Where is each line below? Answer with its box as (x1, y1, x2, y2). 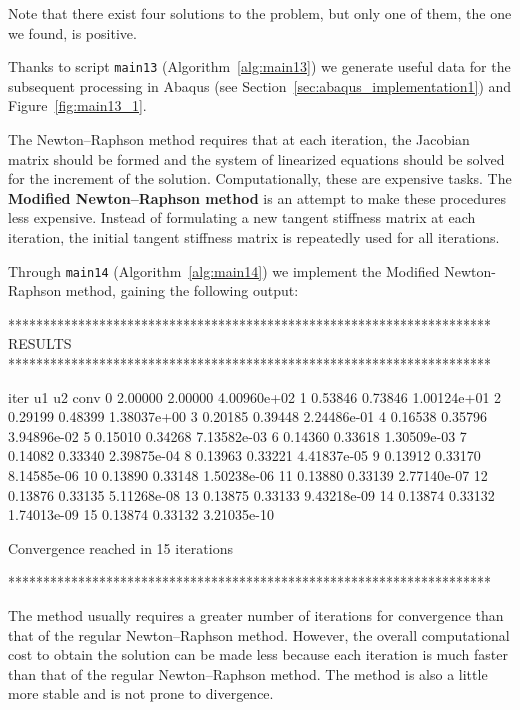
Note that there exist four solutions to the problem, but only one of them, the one (8, 3, 512, 23)
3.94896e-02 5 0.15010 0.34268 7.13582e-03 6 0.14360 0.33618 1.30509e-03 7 (8, 425, 467, 446)
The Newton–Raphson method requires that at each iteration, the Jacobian (8, 129, 470, 150)
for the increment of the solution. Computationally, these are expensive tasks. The (8, 168, 512, 189)
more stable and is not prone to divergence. (8, 683, 274, 704)
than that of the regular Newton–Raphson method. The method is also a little (8, 663, 488, 684)
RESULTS (8, 333, 72, 354)
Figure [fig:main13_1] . (8, 95, 147, 116)
